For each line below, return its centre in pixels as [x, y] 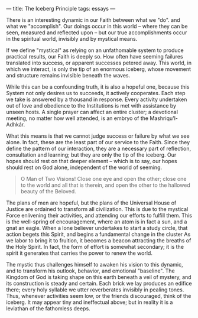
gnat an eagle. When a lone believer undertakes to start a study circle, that [97, 228]
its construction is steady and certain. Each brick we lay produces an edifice [99, 283]
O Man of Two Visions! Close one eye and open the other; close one [103, 179]
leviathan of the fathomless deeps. [48, 309]
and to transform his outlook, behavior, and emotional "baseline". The [91, 271]
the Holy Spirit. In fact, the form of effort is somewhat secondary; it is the [95, 247]
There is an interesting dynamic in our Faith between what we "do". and [93, 20]
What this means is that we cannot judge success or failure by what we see [98, 136]
